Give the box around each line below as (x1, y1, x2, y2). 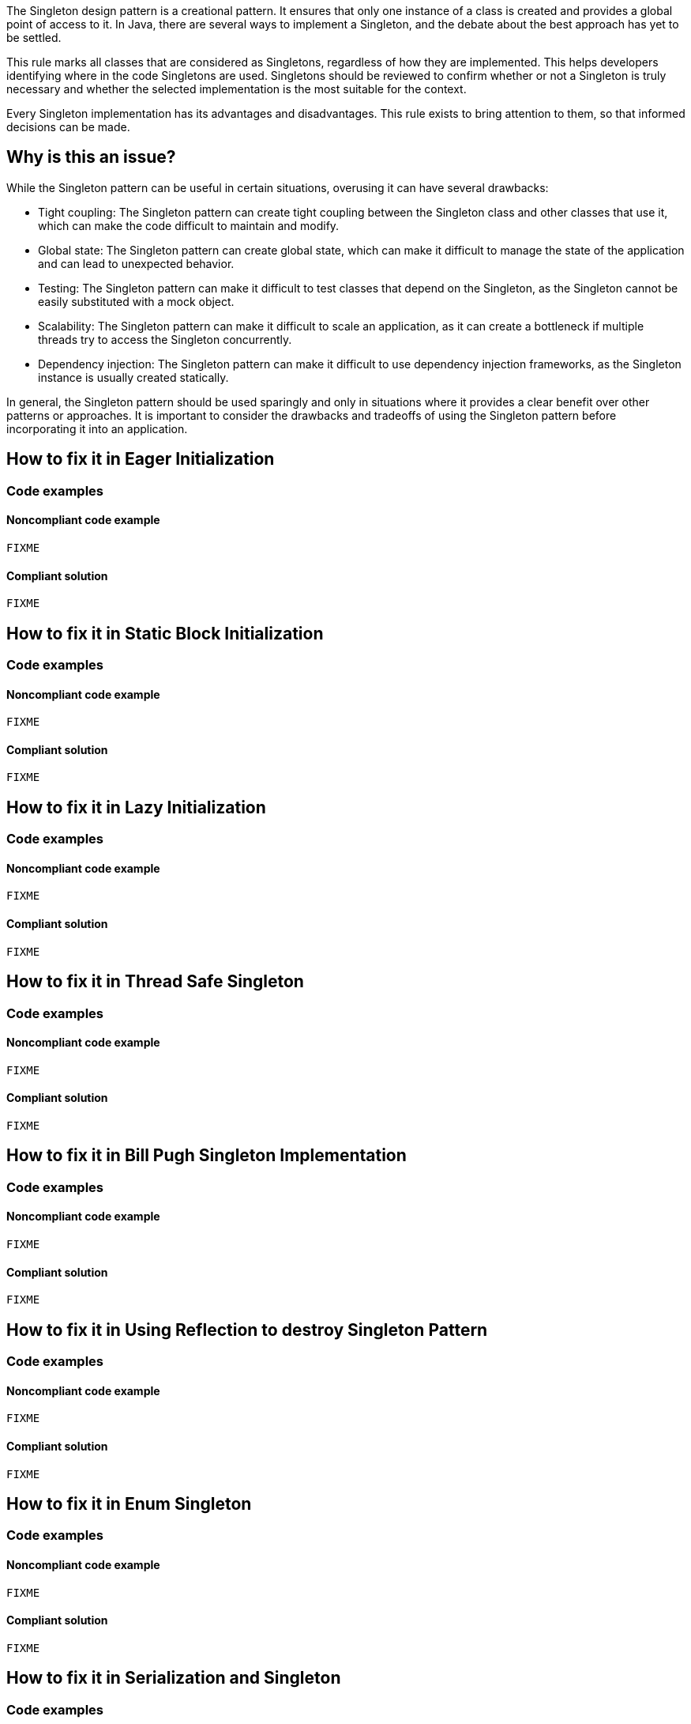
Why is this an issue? (6, 147, 176, 168)
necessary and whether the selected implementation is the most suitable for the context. (6, 82, 467, 96)
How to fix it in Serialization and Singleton (6, 1668, 341, 1688)
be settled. (6, 31, 62, 44)
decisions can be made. (6, 120, 130, 134)
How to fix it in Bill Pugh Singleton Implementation (6, 1145, 407, 1166)
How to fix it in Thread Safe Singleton (6, 971, 304, 992)
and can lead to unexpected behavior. (38, 256, 235, 270)
